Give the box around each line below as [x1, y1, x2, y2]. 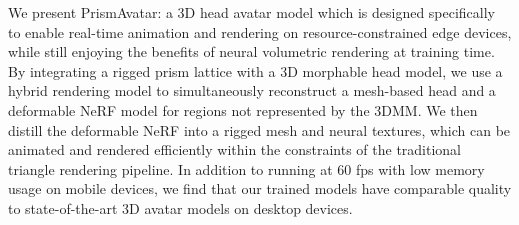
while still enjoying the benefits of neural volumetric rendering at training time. [8, 41, 495, 62]
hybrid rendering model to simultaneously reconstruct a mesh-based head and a [8, 80, 496, 101]
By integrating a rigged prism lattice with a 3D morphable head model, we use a [8, 60, 503, 81]
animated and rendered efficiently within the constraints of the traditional [8, 139, 462, 160]
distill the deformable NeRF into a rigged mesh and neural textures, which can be [8, 119, 511, 140]
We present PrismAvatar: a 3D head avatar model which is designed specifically [8, 2, 496, 22]
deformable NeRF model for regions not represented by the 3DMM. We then [8, 99, 478, 120]
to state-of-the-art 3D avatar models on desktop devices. [8, 197, 353, 218]
